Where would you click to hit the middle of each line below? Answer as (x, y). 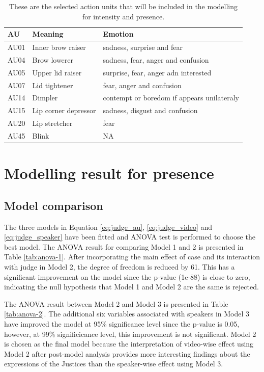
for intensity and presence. (123, 16)
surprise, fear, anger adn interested (157, 72)
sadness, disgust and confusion (150, 110)
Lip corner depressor (64, 110)
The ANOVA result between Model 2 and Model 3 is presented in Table (116, 303)
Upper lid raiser (57, 72)
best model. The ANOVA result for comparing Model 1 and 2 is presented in (124, 246)
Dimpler (45, 98)
